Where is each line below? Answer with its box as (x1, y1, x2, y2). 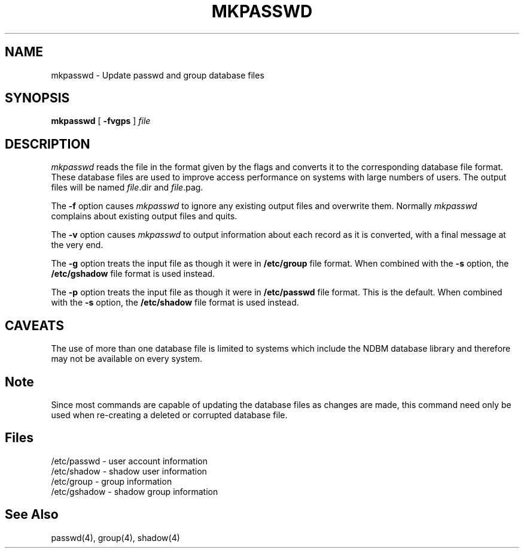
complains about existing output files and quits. (51, 211, 237, 222)
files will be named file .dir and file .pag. (51, 182, 203, 193)
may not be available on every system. (51, 353, 203, 364)
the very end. (51, 240, 103, 250)
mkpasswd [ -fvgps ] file (51, 116, 151, 126)
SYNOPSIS (5, 90, 70, 106)
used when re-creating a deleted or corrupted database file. (51, 409, 288, 420)
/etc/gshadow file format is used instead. (51, 268, 215, 279)
